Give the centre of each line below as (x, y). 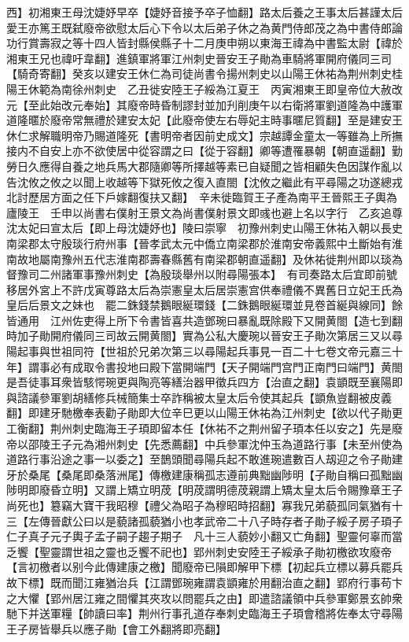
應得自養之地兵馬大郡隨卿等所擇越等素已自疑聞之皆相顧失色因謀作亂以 (221, 166)
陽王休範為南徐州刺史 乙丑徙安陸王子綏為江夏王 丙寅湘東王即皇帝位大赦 (199, 89)
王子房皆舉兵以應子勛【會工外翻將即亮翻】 (116, 628)
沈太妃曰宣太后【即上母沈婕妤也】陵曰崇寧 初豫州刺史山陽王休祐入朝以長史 (204, 228)
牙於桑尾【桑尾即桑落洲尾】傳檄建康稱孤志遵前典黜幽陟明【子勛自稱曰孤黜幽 (204, 474)
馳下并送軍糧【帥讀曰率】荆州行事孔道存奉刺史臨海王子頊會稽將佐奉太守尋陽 (204, 613)
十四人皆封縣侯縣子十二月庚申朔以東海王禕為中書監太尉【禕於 (243, 43)
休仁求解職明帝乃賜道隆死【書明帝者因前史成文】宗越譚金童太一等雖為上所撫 (204, 135)
